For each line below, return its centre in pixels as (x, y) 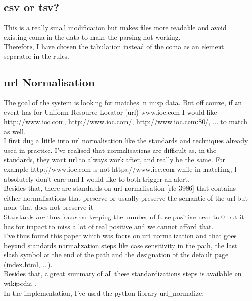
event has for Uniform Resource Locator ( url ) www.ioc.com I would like (110, 112)
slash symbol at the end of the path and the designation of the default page (116, 255)
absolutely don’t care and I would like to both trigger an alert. (97, 178)
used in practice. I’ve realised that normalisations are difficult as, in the (110, 150)
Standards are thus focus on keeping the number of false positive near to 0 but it (124, 216)
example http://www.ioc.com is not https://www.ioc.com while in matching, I (120, 169)
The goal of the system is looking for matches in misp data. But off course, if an (123, 102)
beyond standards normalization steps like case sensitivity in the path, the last (121, 245)
